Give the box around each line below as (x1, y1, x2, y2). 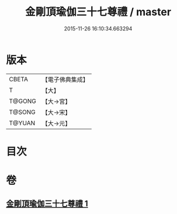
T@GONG (9, 97, 36, 105)
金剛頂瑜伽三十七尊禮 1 (6, 199, 89, 209)
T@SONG (9, 108, 36, 116)
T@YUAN (9, 119, 36, 127)
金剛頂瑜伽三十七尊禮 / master (25, 5, 171, 19)
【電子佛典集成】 (41, 75, 89, 84)
